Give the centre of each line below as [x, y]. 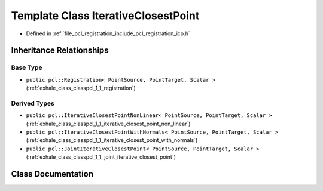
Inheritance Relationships [60, 50]
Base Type [27, 67]
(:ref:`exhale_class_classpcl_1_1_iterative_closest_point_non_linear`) [108, 124]
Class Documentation [52, 174]
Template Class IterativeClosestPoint [105, 16]
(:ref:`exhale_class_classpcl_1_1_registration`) [81, 88]
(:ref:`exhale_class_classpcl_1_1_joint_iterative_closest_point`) [101, 157]
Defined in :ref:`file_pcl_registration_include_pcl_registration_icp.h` [108, 33]
